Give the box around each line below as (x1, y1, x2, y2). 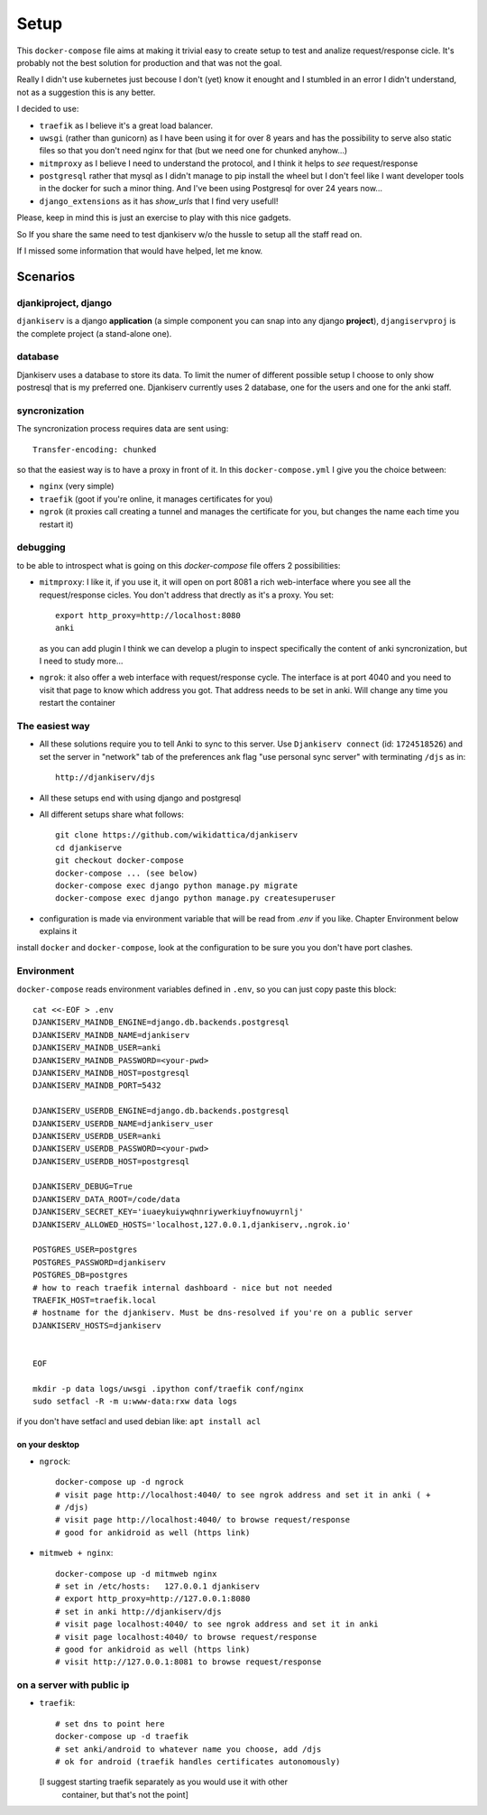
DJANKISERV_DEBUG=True (32, 1181, 133, 1191)
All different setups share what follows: (39, 809, 184, 820)
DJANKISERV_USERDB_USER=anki (32, 1131, 161, 1141)
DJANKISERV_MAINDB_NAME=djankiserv (32, 1030, 190, 1040)
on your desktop (16, 1440, 80, 1450)
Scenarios (16, 269, 76, 284)
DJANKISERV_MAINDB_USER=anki (32, 1042, 161, 1053)
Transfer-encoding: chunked (32, 444, 157, 455)
